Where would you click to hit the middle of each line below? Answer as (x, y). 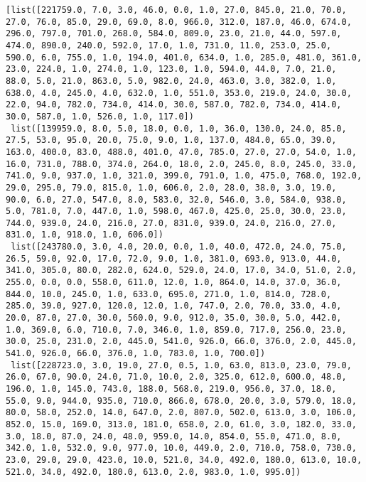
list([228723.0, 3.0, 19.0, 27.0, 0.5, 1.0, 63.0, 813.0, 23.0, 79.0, (181, 365)
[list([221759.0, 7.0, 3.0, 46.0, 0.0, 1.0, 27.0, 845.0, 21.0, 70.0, (176, 10)
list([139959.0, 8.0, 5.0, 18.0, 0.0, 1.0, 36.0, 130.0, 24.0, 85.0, (179, 128)
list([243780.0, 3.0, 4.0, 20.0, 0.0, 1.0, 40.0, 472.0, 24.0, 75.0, (179, 247)
